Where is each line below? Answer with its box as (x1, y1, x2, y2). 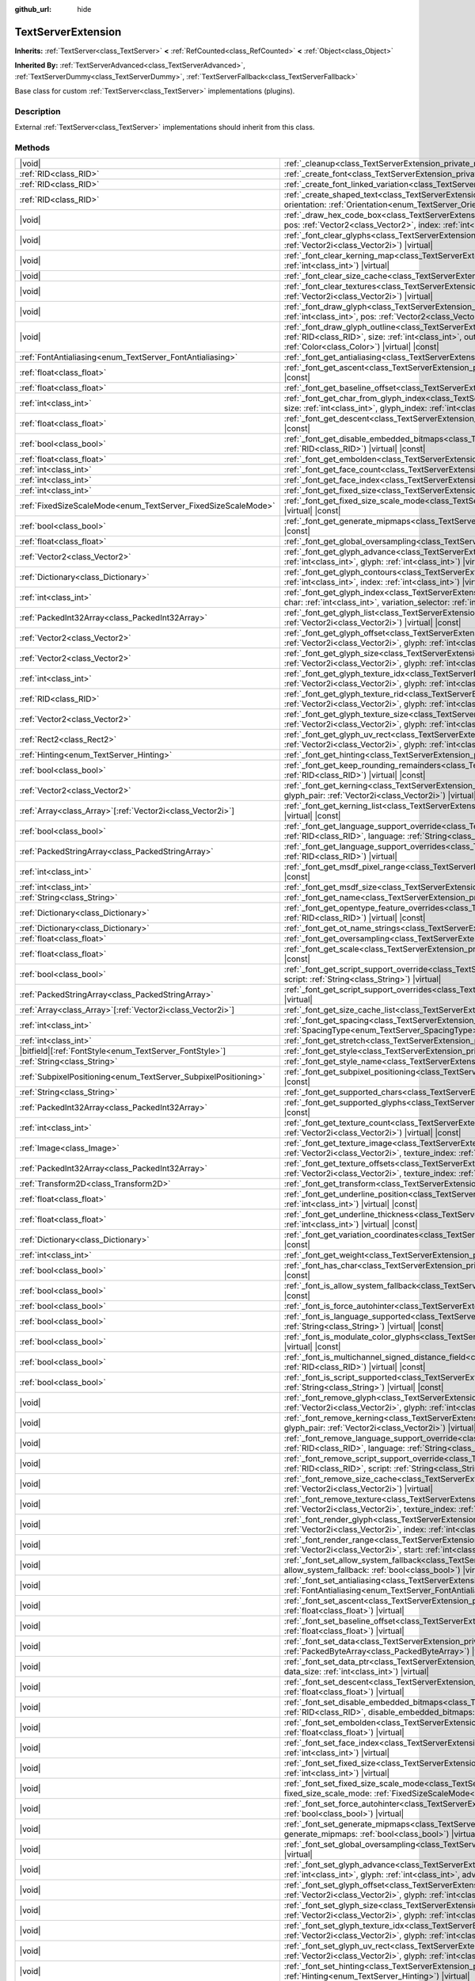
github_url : (14, 5, 51, 13)
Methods (14, 142, 51, 153)
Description (14, 105, 61, 116)
